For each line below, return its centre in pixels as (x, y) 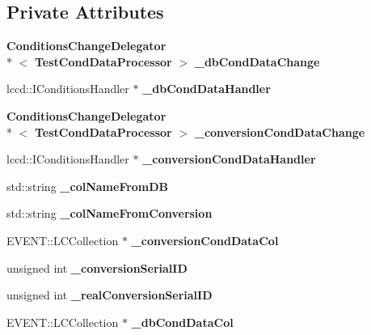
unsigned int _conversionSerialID (97, 267)
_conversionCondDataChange (280, 131)
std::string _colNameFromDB (88, 186)
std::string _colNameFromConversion (110, 213)
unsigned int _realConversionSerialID (110, 295)
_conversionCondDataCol (205, 240)
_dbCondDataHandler (207, 89)
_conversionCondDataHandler (229, 159)
